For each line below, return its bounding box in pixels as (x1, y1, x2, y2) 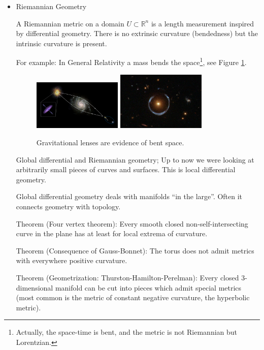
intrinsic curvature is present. (16, 38, 107, 48)
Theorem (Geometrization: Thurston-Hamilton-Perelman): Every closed (16, 272, 239, 282)
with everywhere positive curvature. (16, 255, 127, 266)
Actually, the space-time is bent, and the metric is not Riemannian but (16, 327, 238, 337)
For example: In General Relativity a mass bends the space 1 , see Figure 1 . (16, 55, 247, 68)
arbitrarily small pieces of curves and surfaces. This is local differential (16, 164, 236, 175)
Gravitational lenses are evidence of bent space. (36, 137, 184, 147)
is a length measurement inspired (151, 18, 254, 28)
